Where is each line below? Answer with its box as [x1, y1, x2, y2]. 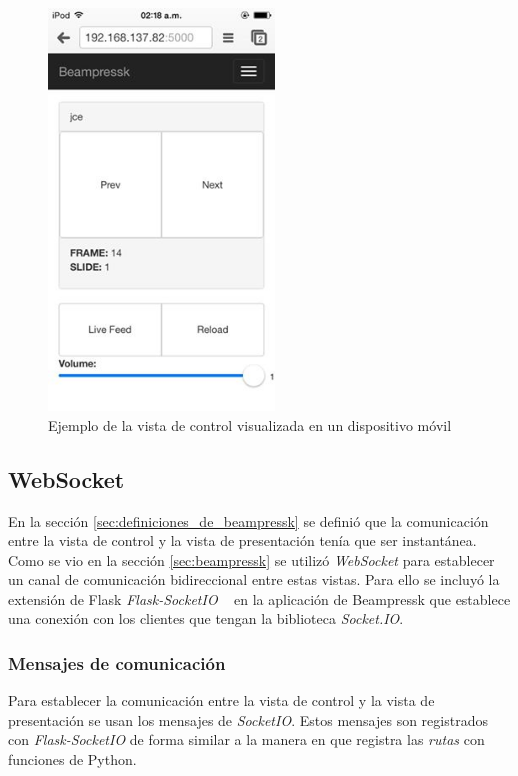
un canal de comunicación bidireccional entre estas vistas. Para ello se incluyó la [8, 569, 500, 590]
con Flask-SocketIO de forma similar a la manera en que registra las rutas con [8, 729, 485, 750]
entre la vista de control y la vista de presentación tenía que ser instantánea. [8, 530, 477, 551]
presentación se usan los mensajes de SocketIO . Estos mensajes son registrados [8, 709, 488, 730]
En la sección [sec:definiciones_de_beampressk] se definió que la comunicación [8, 510, 489, 531]
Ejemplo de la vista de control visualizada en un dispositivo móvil [48, 414, 452, 435]
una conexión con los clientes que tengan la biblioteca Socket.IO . [8, 608, 404, 629]
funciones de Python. [8, 749, 137, 770]
